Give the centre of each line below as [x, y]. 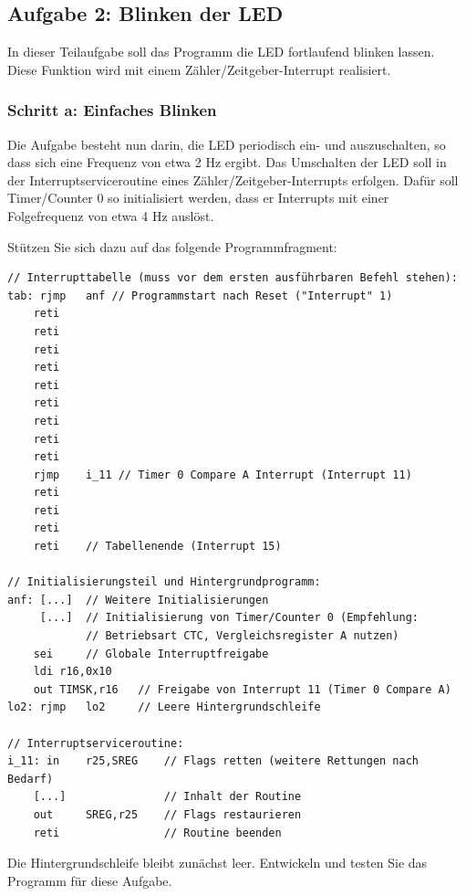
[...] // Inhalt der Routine [167, 797]
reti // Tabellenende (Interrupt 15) [157, 547]
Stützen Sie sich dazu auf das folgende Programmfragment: [172, 246]
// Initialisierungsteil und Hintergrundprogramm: [164, 582]
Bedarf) [31, 779]
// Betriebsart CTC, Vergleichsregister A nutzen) [242, 636]
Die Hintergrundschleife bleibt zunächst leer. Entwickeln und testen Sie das [217, 863]
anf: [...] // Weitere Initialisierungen [138, 600]
